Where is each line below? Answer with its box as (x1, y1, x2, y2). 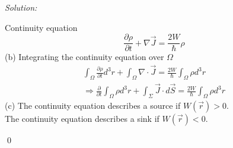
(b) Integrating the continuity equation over (5, 51, 164, 63)
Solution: (5, 1, 37, 13)
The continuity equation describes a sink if (5, 112, 159, 124)
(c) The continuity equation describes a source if (5, 99, 181, 111)
